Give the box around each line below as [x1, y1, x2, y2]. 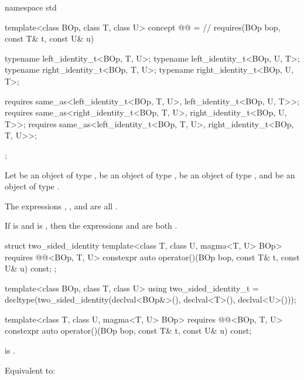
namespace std [5, 1, 57, 13]
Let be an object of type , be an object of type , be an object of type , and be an [5, 168, 295, 181]
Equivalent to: [5, 364, 56, 376]
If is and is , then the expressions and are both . [5, 219, 177, 232]
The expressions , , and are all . [5, 199, 118, 212]
